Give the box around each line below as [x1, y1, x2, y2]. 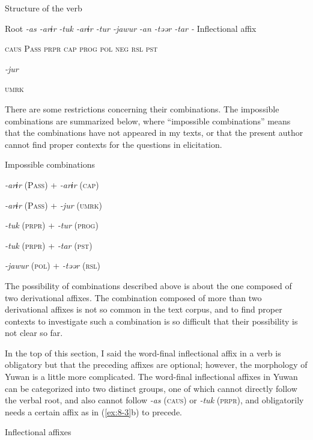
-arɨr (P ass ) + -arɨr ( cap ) [5, 178, 99, 191]
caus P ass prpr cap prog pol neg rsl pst [5, 42, 158, 55]
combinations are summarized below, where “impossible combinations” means [5, 114, 291, 127]
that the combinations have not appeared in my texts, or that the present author [5, 126, 303, 139]
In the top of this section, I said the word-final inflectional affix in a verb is [5, 346, 281, 359]
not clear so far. [5, 326, 63, 339]
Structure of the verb [5, 2, 82, 14]
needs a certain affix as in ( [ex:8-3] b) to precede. [5, 405, 182, 418]
